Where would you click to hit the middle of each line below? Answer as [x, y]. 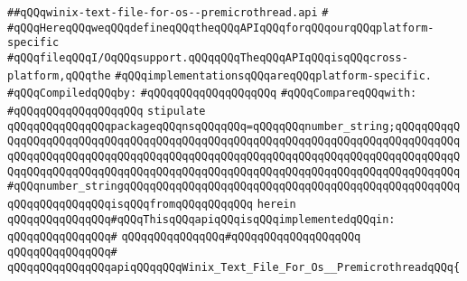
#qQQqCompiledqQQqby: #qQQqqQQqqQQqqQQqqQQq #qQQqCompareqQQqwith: [212, 94]
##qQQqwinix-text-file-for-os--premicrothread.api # [168, 13]
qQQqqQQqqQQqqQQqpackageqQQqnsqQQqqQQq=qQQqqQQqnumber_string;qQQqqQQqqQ [234, 126]
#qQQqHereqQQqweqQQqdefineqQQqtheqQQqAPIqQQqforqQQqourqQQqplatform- [221, 28]
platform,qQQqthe [59, 75]
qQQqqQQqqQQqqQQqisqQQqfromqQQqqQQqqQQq [131, 204]
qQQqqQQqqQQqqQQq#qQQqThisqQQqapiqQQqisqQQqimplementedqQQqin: [201, 219]
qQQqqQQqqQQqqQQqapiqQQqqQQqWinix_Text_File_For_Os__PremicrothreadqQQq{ [234, 267]
